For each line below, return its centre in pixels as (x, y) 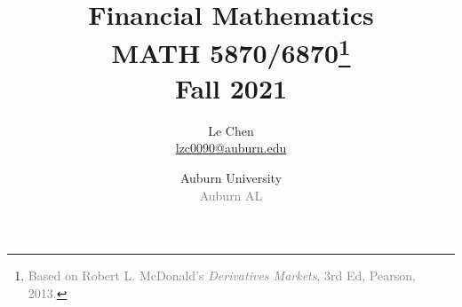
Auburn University (231, 178)
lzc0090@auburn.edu (231, 148)
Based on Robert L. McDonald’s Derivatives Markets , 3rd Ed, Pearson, (222, 276)
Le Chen (231, 130)
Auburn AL (231, 195)
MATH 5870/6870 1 (231, 51)
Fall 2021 (231, 87)
